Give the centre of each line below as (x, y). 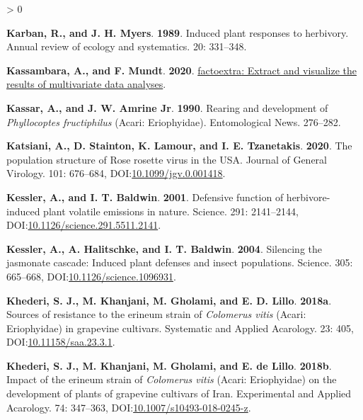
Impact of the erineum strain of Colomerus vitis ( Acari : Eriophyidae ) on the (172, 379)
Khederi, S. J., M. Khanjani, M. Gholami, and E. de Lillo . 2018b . (169, 365)
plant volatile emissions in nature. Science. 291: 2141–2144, (171, 211)
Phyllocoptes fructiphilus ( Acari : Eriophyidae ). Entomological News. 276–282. (174, 121)
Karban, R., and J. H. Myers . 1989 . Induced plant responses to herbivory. (178, 32)
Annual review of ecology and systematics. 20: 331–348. (127, 46)
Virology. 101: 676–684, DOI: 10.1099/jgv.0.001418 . (116, 173)
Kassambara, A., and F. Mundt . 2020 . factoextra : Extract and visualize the (182, 70)
